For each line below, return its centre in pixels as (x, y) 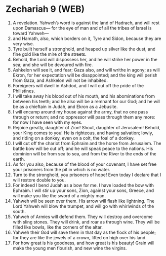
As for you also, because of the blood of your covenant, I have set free (85, 164)
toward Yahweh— (31, 33)
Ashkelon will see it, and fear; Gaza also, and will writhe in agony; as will (86, 70)
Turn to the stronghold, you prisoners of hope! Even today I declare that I (87, 175)
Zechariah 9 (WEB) (45, 9)
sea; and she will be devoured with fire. (53, 65)
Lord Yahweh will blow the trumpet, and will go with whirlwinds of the (83, 206)
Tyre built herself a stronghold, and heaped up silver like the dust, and (84, 49)
